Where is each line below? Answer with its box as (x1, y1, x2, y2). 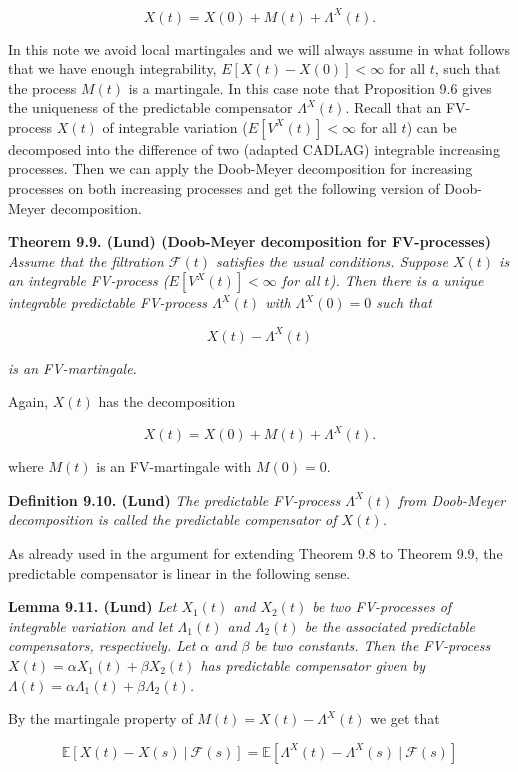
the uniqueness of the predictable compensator (8, 97, 293, 118)
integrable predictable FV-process (8, 292, 208, 313)
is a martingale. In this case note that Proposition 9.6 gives (128, 77, 492, 98)
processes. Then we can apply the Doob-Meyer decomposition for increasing (8, 158, 473, 179)
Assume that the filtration (8, 250, 164, 271)
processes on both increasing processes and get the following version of (8, 178, 440, 199)
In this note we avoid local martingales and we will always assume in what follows (8, 38, 511, 59)
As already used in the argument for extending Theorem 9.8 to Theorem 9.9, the (8, 543, 503, 563)
